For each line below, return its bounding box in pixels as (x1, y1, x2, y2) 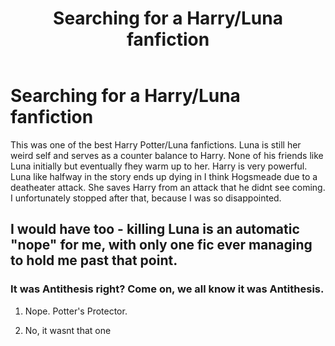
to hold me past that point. (10, 252, 178, 269)
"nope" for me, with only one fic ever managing (10, 237, 313, 254)
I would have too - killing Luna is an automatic (10, 221, 300, 238)
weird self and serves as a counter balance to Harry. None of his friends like (10, 149, 324, 161)
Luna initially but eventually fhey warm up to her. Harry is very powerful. (10, 160, 308, 172)
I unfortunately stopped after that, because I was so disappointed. (10, 192, 282, 204)
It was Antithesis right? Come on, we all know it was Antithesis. (10, 282, 325, 296)
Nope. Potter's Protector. (24, 305, 128, 317)
